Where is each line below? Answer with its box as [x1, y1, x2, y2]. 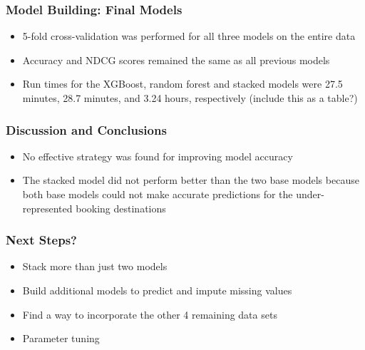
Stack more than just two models [22, 259, 168, 274]
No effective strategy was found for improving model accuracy [22, 148, 293, 163]
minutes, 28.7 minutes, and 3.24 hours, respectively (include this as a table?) [22, 91, 358, 105]
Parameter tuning [22, 331, 100, 346]
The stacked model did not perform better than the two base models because [22, 173, 359, 187]
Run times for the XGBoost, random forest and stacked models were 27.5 [22, 76, 343, 91]
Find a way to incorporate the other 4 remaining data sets [22, 307, 277, 321]
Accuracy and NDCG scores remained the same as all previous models [22, 52, 330, 67]
